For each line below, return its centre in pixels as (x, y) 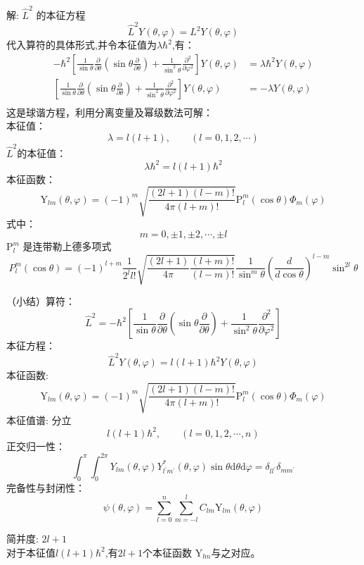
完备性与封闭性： (46, 487)
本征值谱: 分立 (39, 420)
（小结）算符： (41, 301)
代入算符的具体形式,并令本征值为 (82, 45)
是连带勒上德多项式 (67, 246)
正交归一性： (36, 446)
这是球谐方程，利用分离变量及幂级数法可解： (110, 112)
